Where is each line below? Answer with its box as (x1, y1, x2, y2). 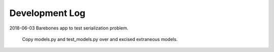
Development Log (9, 7, 86, 18)
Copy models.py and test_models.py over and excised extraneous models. (22, 36, 178, 42)
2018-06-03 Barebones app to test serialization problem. (9, 25, 129, 31)
